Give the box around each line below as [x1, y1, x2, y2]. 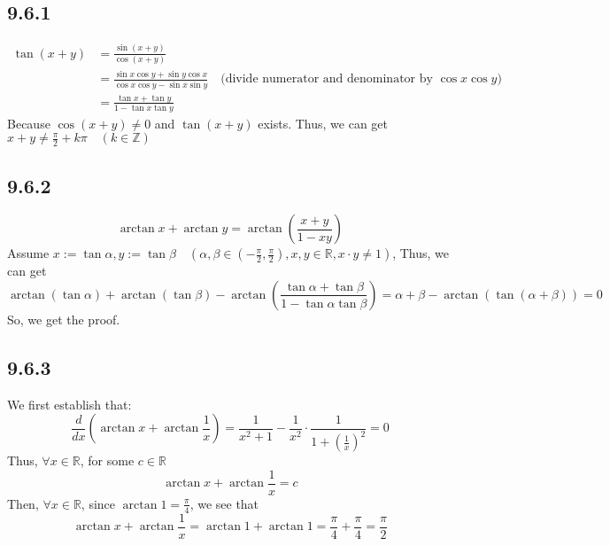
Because [7, 113, 50, 132]
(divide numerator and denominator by [220, 73, 433, 86]
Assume [7, 244, 50, 262]
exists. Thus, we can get [258, 113, 388, 132]
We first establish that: [7, 394, 132, 413]
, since [81, 494, 116, 512]
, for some [80, 451, 135, 470]
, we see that [189, 494, 259, 512]
